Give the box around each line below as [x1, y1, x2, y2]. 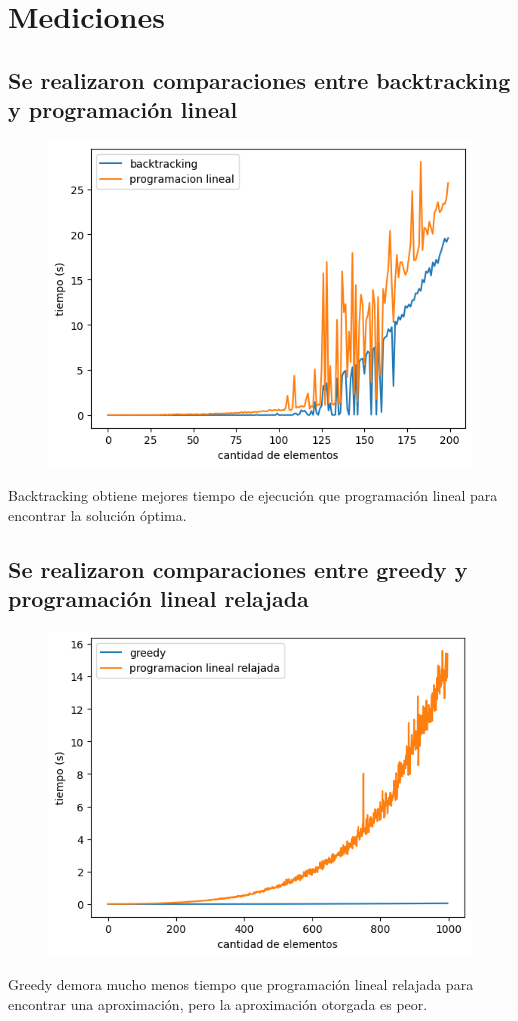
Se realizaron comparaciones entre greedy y [8, 554, 468, 585]
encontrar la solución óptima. [8, 505, 187, 526]
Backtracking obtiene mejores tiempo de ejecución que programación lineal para [8, 485, 498, 506]
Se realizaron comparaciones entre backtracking [8, 64, 511, 95]
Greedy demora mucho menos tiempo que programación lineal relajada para [8, 974, 474, 995]
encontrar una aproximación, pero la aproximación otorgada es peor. [8, 993, 428, 1014]
